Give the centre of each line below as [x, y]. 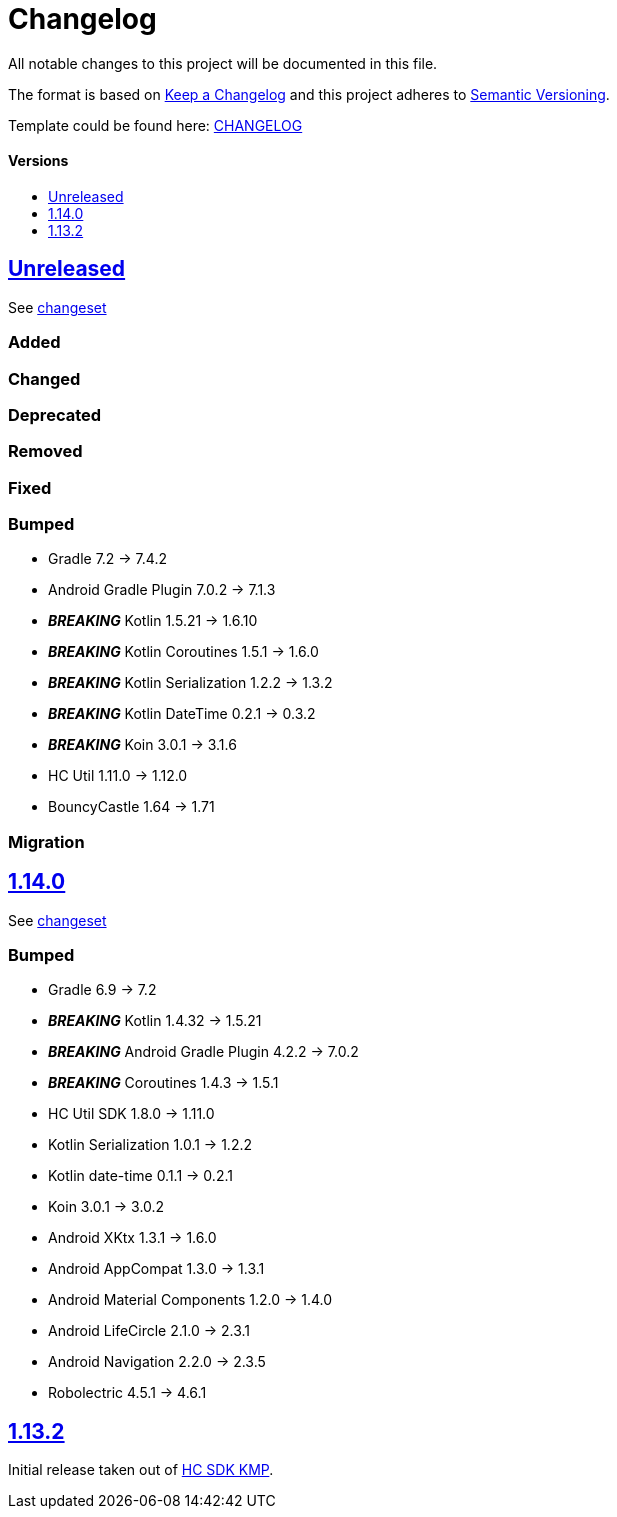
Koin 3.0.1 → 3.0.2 [106, 1207]
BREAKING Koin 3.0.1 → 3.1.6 [142, 745]
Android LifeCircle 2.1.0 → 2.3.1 [149, 1331]
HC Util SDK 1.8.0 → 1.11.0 [131, 1114]
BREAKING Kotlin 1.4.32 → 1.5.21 [155, 1021]
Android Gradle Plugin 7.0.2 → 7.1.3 [162, 590]
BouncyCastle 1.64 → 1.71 [131, 807]
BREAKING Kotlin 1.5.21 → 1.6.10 [153, 621]
